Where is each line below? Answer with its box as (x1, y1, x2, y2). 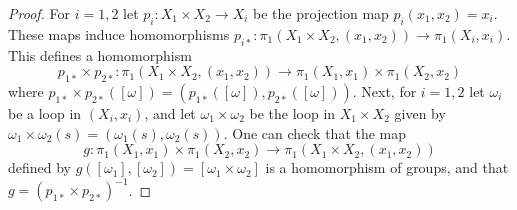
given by (394, 102, 446, 123)
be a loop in (8, 102, 82, 123)
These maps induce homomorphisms (8, 23, 230, 44)
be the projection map (253, 3, 389, 23)
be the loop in (249, 102, 336, 123)
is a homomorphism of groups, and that (265, 157, 509, 178)
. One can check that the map (223, 122, 407, 143)
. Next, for (352, 80, 417, 101)
